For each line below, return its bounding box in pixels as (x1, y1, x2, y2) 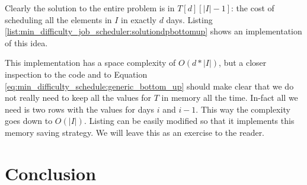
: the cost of (231, 2, 274, 14)
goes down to (5, 114, 53, 127)
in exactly (121, 13, 156, 25)
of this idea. (5, 36, 48, 49)
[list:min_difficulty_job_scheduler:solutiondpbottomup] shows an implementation (5, 25, 302, 37)
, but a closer (219, 56, 267, 69)
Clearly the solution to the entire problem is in (5, 2, 175, 14)
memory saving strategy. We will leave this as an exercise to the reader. (5, 126, 265, 138)
